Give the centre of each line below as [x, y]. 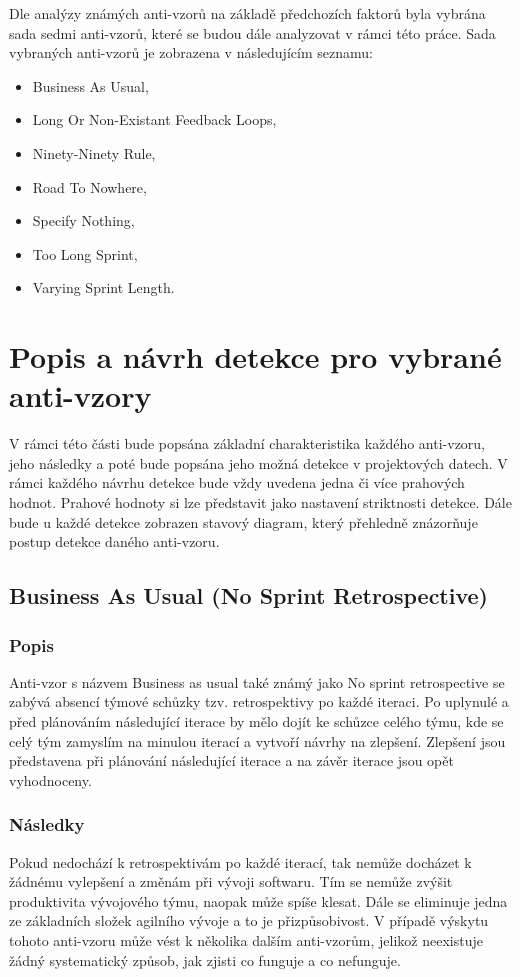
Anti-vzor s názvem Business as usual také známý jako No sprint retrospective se [257, 681]
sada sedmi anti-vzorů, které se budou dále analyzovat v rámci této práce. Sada [252, 32]
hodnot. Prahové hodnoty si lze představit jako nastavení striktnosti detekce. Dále [260, 502]
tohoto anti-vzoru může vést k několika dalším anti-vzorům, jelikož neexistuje [246, 939]
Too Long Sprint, [85, 253]
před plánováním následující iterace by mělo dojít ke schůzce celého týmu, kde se [256, 721]
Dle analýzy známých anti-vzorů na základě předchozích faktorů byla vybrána [247, 13]
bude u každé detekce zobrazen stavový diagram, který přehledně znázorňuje [243, 521]
